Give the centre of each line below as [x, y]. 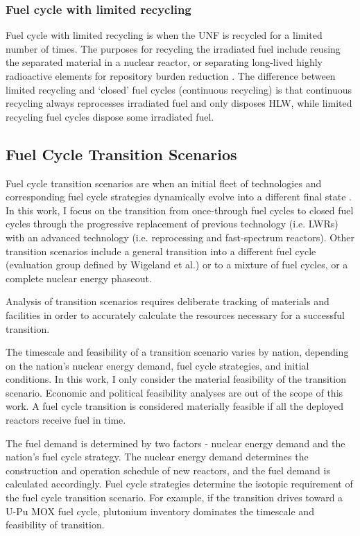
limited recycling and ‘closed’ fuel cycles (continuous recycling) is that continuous [179, 89]
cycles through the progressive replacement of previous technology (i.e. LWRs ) [172, 224]
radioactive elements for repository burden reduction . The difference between [171, 76]
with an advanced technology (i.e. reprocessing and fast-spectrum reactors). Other [180, 237]
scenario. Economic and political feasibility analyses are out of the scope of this [174, 392]
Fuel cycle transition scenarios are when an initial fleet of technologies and [164, 183]
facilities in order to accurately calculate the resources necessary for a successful [175, 314]
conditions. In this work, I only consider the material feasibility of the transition [176, 379]
